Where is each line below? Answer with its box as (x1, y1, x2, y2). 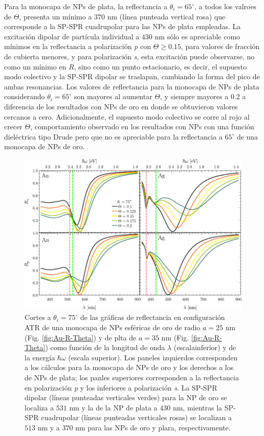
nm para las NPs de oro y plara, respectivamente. (75, 422, 231, 432)
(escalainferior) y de (173, 342, 236, 353)
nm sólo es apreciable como (155, 31, 240, 41)
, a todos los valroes (194, 1, 257, 11)
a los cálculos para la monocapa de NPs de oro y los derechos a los (25, 362, 234, 373)
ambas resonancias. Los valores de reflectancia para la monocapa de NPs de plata (4, 81, 259, 91)
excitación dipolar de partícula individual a (4, 31, 140, 41)
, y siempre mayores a (160, 91, 229, 102)
